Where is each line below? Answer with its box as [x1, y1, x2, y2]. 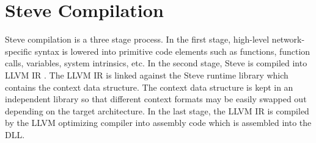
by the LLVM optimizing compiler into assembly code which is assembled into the [5, 116, 312, 129]
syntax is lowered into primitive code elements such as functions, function [34, 44, 310, 57]
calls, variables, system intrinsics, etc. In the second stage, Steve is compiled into [5, 57, 307, 69]
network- [271, 33, 305, 46]
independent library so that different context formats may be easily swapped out [5, 92, 307, 105]
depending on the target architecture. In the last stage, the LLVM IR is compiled [5, 104, 309, 117]
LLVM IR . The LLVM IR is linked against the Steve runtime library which [5, 68, 288, 81]
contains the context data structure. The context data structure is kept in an [5, 80, 293, 93]
